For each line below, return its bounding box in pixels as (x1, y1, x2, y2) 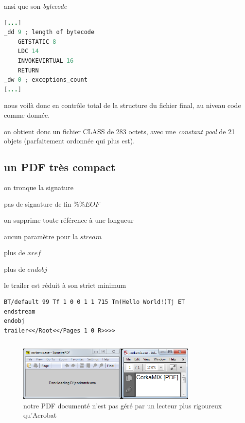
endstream (4, 308, 35, 315)
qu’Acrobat (23, 410, 57, 420)
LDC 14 (17, 48, 39, 55)
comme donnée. (4, 109, 50, 120)
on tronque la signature (4, 182, 73, 192)
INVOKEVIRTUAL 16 (17, 57, 74, 64)
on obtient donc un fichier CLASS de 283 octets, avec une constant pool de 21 (4, 126, 235, 136)
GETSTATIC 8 (17, 38, 56, 45)
